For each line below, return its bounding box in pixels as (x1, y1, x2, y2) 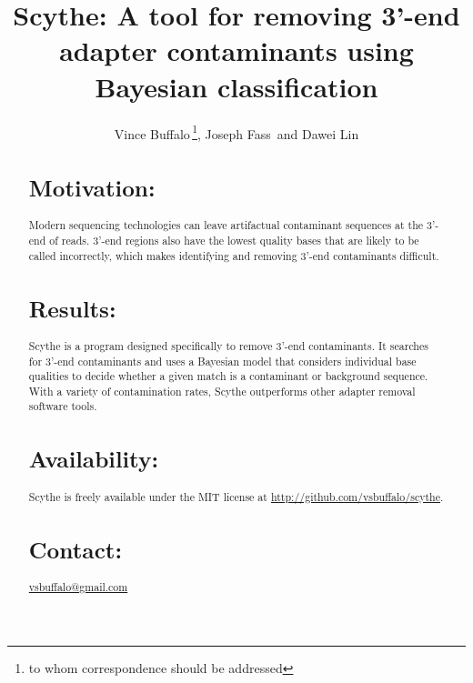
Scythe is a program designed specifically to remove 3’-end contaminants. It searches (28, 337, 428, 353)
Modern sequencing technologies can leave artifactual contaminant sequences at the (28, 217, 424, 233)
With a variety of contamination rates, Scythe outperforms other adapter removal (28, 383, 416, 398)
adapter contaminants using (59, 32, 414, 69)
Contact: (28, 533, 123, 565)
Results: (28, 292, 116, 324)
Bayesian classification (95, 67, 378, 105)
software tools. (28, 398, 97, 414)
